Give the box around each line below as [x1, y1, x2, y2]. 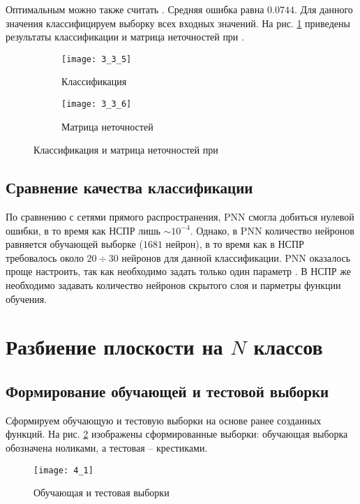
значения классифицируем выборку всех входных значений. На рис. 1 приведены [6, 15, 350, 30]
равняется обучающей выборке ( [6, 237, 143, 251]
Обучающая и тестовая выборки [33, 485, 170, 500]
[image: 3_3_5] [61, 54, 132, 64]
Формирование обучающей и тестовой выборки [6, 380, 329, 401]
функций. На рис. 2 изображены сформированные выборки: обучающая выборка [6, 427, 348, 441]
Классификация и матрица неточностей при [33, 142, 218, 157]
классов [253, 332, 323, 361]
